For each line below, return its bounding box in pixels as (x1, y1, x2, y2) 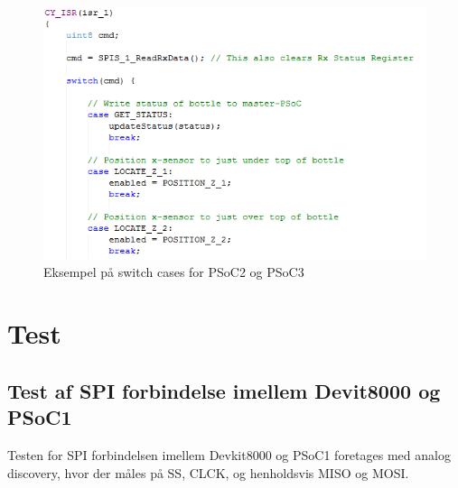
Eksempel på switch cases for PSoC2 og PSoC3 (43, 262, 304, 281)
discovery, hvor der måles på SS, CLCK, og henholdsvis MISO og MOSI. (7, 463, 409, 482)
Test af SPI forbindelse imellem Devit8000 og (7, 376, 441, 404)
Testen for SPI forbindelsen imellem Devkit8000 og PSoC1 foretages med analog (7, 446, 451, 465)
